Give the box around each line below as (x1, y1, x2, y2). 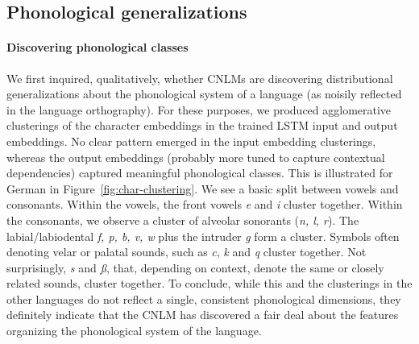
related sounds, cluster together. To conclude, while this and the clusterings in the (6, 275, 413, 292)
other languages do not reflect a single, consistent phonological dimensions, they (6, 290, 401, 307)
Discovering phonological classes (6, 39, 189, 56)
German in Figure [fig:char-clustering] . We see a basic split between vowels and (6, 180, 399, 197)
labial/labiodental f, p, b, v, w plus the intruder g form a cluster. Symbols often (6, 227, 400, 244)
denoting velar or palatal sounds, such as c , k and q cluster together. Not (6, 243, 367, 260)
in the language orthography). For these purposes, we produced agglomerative (6, 101, 392, 118)
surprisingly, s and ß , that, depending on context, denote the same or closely (6, 259, 384, 276)
